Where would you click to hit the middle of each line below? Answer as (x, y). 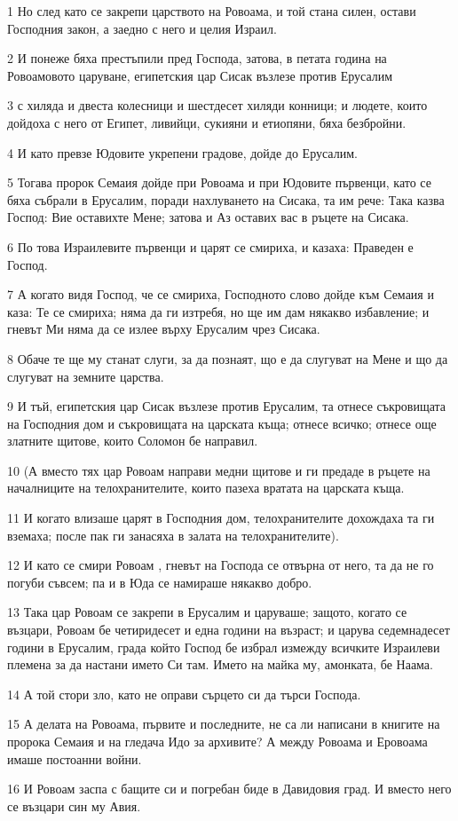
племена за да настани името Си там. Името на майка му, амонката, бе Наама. (220, 664)
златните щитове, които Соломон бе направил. (133, 441)
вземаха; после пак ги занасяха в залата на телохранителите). (173, 535)
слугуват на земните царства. (86, 376)
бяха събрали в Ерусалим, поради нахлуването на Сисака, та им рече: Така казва (226, 199)
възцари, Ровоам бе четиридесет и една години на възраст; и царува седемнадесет (229, 630)
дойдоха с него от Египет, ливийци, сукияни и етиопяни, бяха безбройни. (207, 122)
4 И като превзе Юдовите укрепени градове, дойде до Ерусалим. (182, 152)
